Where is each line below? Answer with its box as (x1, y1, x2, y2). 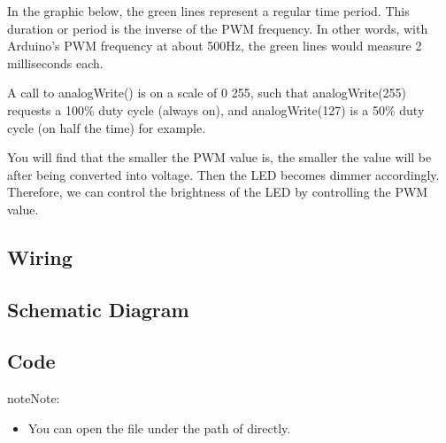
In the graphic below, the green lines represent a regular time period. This (7, 2, 410, 19)
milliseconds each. (7, 53, 104, 72)
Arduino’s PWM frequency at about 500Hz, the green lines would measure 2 (7, 36, 422, 55)
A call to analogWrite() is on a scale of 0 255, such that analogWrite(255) (7, 83, 407, 102)
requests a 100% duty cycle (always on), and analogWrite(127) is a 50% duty (7, 100, 425, 119)
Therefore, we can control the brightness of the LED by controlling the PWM (7, 183, 428, 201)
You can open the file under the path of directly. (27, 418, 291, 437)
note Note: (7, 389, 60, 408)
